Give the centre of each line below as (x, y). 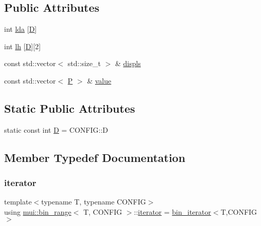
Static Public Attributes (70, 108)
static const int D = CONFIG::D (56, 129)
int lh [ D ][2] (23, 46)
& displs (128, 63)
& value (99, 80)
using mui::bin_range (38, 211)
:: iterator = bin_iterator (172, 211)
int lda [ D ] (21, 29)
